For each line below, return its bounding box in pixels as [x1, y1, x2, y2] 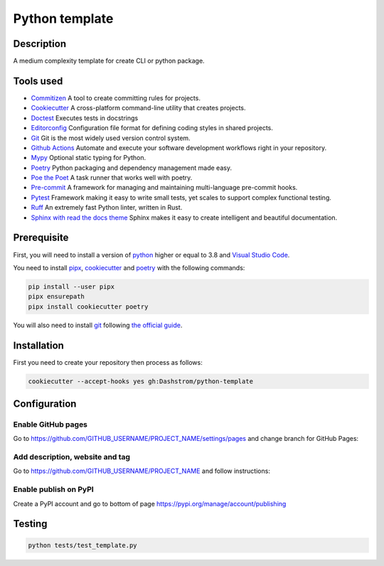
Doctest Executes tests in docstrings [31, 114, 139, 122]
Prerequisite [13, 232, 69, 244]
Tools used [13, 75, 63, 87]
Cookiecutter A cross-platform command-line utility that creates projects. [31, 104, 246, 112]
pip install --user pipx [28, 282, 115, 291]
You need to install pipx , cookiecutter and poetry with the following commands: [13, 263, 245, 272]
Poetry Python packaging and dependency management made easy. [31, 164, 233, 172]
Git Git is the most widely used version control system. [31, 134, 191, 142]
